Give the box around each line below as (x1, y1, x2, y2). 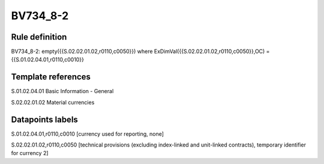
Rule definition (11, 32, 67, 42)
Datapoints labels (11, 114, 78, 124)
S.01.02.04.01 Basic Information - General (11, 88, 114, 95)
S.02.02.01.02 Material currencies (11, 99, 95, 106)
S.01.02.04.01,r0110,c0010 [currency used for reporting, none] (11, 130, 164, 138)
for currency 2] (11, 150, 49, 157)
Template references (11, 72, 91, 82)
